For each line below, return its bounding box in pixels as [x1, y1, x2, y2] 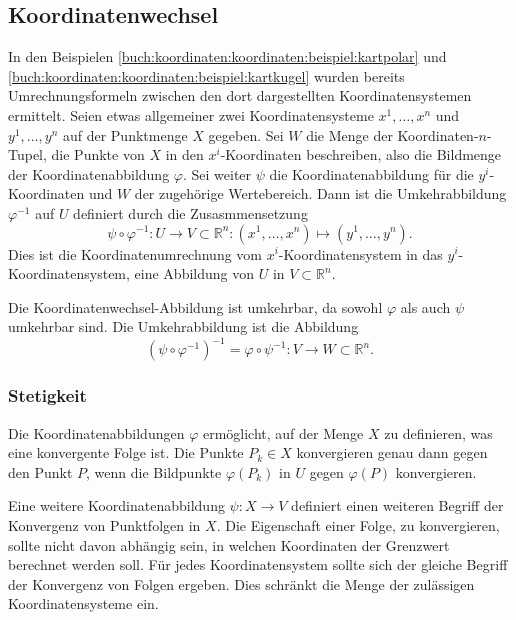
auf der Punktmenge [62, 124, 188, 145]
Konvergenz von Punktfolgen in [8, 515, 201, 536]
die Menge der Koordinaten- [306, 124, 479, 145]
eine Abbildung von [134, 263, 255, 284]
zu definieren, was [384, 422, 493, 443]
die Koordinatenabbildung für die [269, 163, 474, 184]
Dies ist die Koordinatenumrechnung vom [8, 243, 262, 264]
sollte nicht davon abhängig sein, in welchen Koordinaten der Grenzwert [8, 534, 450, 555]
